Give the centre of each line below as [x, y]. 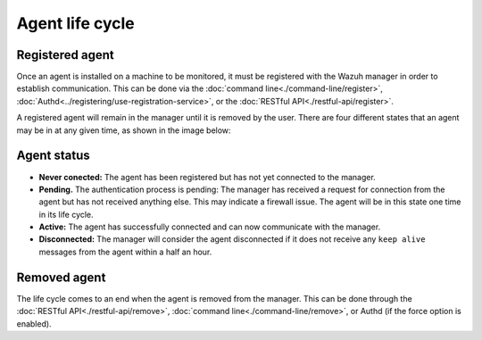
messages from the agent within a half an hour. [125, 252]
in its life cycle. [66, 214]
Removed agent [61, 277]
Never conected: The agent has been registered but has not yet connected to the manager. [208, 177]
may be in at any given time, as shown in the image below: [124, 130]
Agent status [53, 156]
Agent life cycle [76, 23]
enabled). [34, 323]
